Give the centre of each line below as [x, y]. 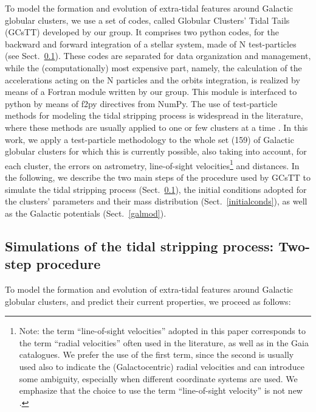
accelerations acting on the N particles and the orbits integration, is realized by [153, 79]
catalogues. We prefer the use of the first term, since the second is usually [156, 354]
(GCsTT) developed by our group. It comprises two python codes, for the [142, 32]
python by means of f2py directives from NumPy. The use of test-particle [141, 103]
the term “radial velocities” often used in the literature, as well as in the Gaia [164, 342]
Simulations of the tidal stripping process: [139, 246]
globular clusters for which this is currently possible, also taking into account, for [156, 151]
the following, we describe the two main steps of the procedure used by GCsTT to [158, 177]
